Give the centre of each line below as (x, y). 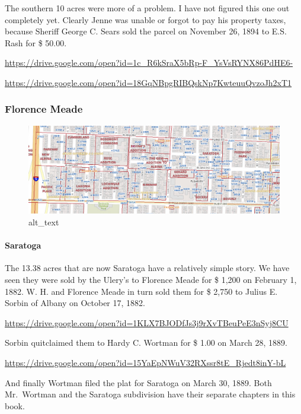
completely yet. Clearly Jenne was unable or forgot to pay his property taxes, (145, 19)
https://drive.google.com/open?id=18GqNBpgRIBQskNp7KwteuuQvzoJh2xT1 (148, 82)
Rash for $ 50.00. (36, 42)
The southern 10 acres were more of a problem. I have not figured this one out (147, 8)
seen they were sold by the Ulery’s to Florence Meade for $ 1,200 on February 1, (151, 279)
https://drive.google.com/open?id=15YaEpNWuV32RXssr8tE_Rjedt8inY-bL (145, 362)
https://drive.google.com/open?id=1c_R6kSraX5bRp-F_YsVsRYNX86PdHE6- (149, 63)
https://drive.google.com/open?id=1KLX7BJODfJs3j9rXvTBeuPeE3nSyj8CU (147, 322)
